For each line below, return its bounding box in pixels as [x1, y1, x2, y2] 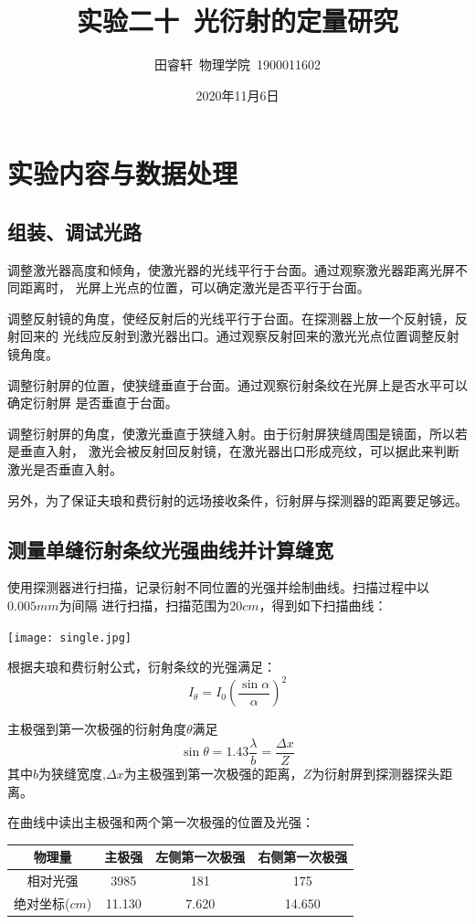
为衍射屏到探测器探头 [311, 764, 440, 783]
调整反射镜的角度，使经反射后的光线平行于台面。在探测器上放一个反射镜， [7, 308, 455, 327]
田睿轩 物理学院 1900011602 [154, 55, 321, 74]
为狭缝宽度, [38, 764, 106, 783]
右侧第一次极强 [258, 847, 348, 866]
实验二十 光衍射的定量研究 [76, 2, 399, 39]
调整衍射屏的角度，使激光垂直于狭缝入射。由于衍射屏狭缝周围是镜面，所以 [7, 423, 455, 442]
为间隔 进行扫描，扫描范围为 [58, 596, 230, 615]
